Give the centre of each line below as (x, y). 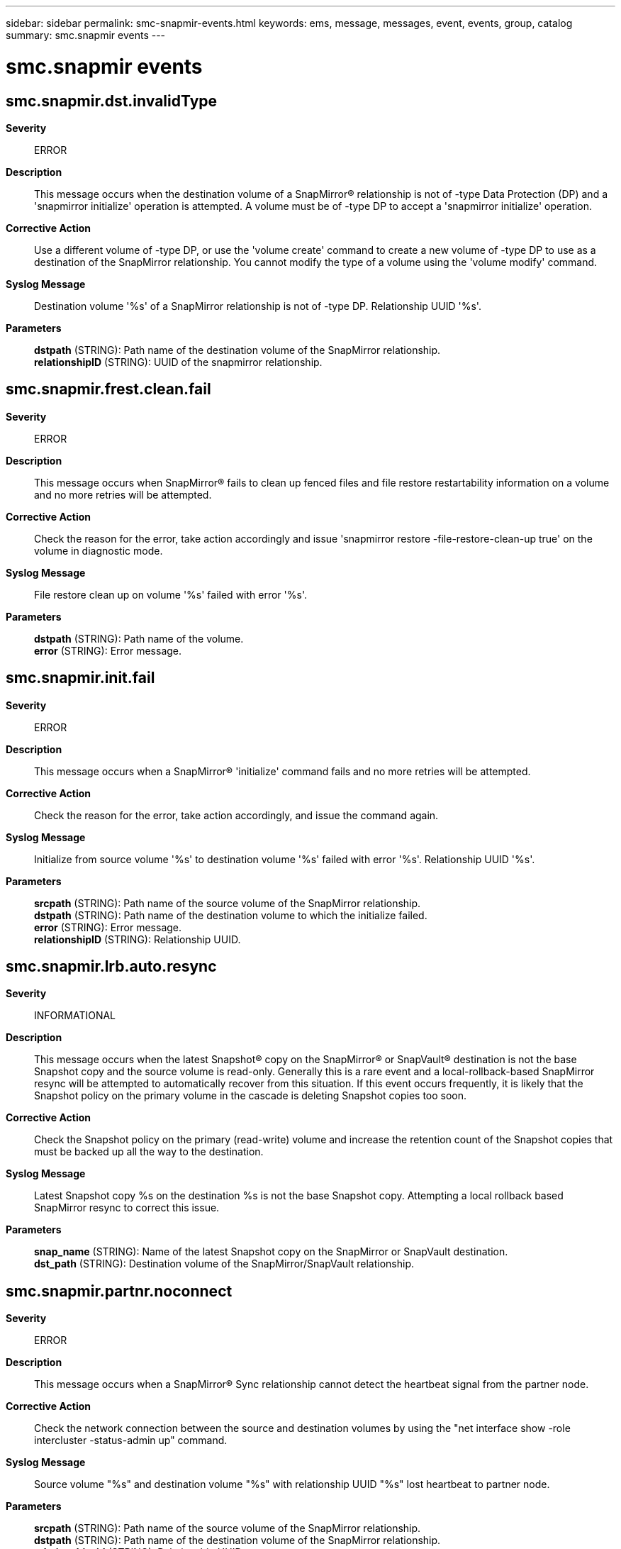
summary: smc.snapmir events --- (86, 35)
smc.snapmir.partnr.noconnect (119, 1291)
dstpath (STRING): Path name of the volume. (139, 638)
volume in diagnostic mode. (99, 550)
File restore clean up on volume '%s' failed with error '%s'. (170, 594)
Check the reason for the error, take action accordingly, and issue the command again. (236, 815)
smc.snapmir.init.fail (80, 678)
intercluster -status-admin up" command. (131, 1440)
